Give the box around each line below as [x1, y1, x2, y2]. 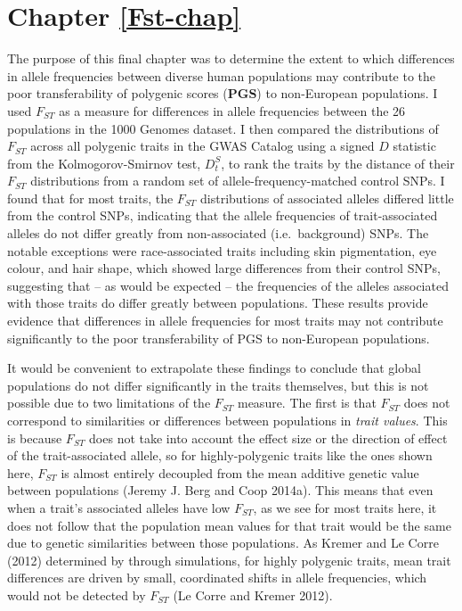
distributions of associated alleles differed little [200, 188, 454, 207]
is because [7, 428, 62, 447]
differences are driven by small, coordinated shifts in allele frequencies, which [7, 568, 427, 587]
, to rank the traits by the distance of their [221, 153, 455, 172]
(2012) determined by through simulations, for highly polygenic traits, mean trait [7, 550, 451, 569]
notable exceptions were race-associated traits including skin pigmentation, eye [7, 241, 437, 260]
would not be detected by [7, 585, 146, 604]
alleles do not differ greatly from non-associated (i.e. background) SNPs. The [7, 224, 429, 243]
